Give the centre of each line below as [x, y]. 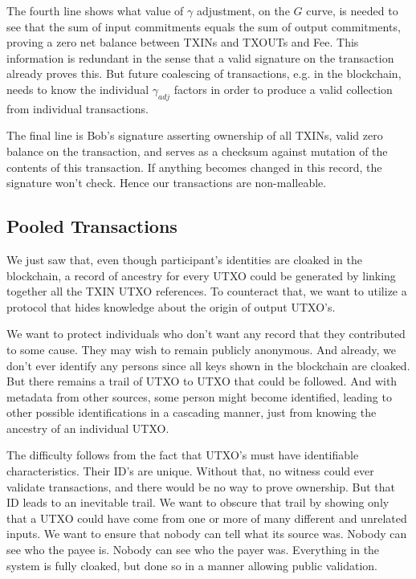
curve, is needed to [352, 10]
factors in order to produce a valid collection [283, 89]
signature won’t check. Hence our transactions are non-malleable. [167, 183]
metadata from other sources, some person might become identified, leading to [199, 396]
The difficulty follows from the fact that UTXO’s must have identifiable [183, 455]
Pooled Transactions [92, 226]
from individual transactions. [77, 108]
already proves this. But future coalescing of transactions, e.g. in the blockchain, [204, 73]
